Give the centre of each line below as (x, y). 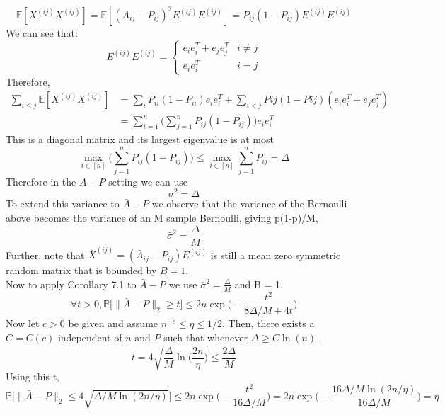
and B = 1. (259, 284)
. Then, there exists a (268, 323)
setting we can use (148, 181)
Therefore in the (41, 181)
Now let (23, 323)
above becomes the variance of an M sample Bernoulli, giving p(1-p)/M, (162, 218)
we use (183, 284)
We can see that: (42, 33)
